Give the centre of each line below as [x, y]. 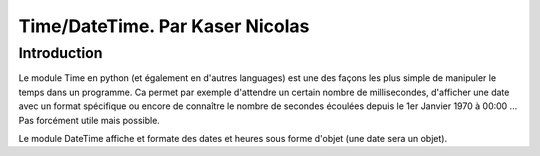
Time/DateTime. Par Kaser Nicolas [164, 26]
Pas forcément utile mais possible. [89, 120]
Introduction [60, 53]
